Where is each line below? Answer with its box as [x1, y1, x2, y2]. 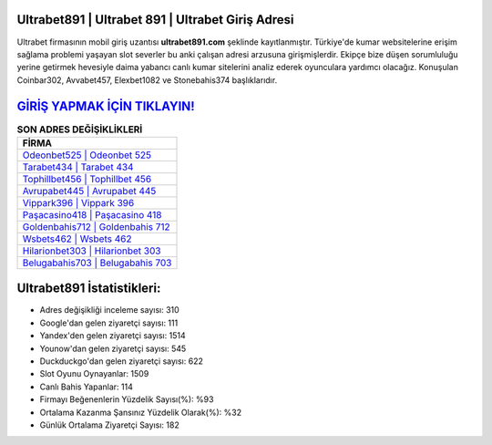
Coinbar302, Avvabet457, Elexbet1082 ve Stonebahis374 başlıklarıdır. [16, 74, 278, 86]
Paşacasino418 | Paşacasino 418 [22, 208, 162, 221]
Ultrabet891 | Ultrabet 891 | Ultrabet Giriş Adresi [16, 12, 294, 27]
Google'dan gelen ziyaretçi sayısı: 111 [39, 317, 179, 328]
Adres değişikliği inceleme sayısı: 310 [39, 305, 179, 316]
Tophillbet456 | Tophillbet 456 [22, 172, 152, 185]
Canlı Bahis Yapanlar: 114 [39, 381, 134, 392]
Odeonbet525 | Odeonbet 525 [22, 149, 152, 161]
